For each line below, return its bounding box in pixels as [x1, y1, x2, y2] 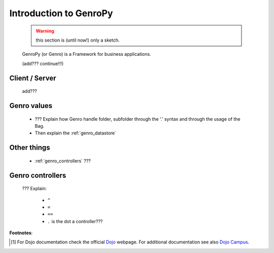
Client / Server [9, 74, 56, 82]
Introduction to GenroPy [9, 8, 113, 19]
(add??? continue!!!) [22, 60, 64, 66]
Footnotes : [9, 230, 33, 236]
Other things [9, 143, 50, 152]
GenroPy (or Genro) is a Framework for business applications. [22, 51, 152, 57]
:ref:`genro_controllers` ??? [35, 158, 91, 164]
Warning [36, 28, 54, 34]
